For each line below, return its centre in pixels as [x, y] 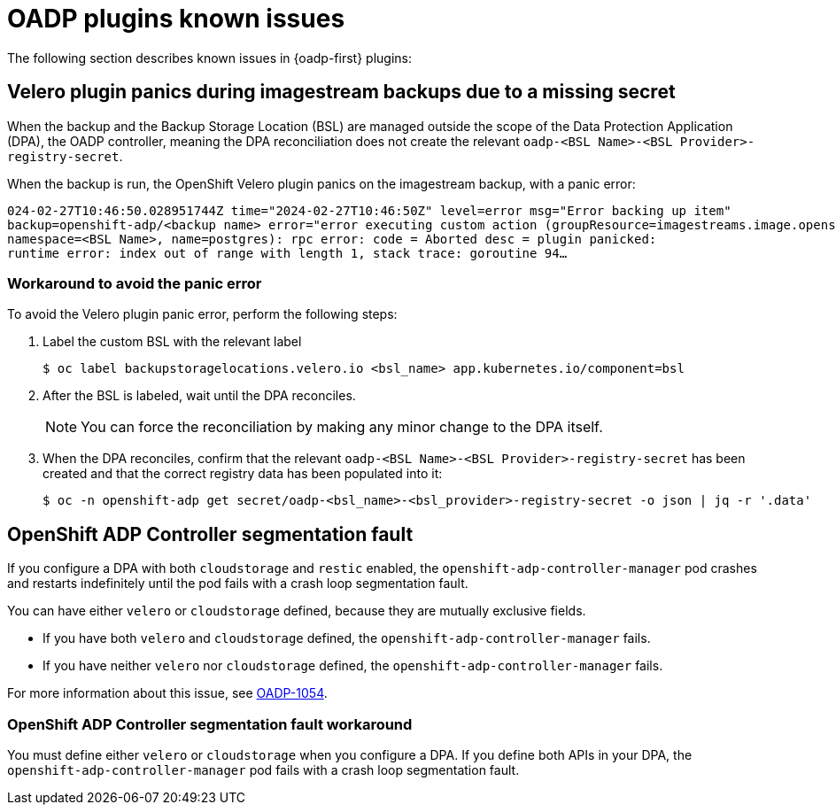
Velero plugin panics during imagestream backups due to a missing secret [341, 92]
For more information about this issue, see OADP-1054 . [167, 693]
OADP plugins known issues [176, 19]
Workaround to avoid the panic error [135, 283]
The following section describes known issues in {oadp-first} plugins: [209, 58]
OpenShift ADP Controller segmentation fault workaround [210, 724]
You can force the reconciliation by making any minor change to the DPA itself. [342, 427]
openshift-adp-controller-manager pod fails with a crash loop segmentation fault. [263, 769]
